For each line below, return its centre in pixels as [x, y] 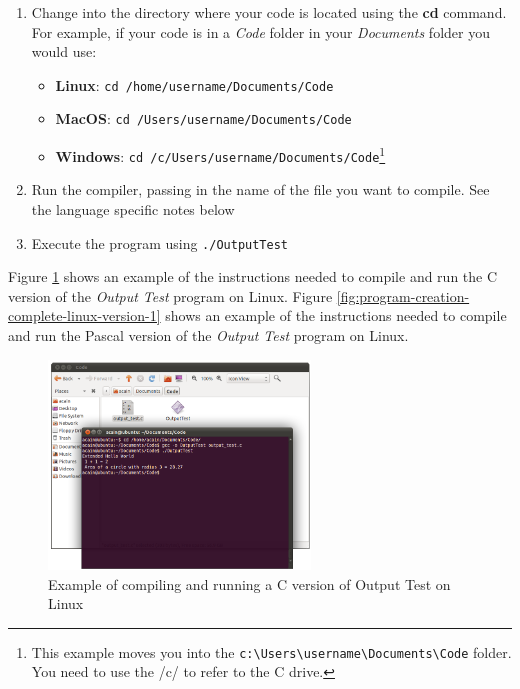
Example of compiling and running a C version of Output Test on [249, 583]
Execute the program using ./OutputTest [159, 242]
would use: [64, 51]
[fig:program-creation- [403, 295]
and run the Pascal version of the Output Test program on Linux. [208, 335]
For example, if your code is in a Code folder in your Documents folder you [260, 31]
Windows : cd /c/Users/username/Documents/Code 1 [220, 154]
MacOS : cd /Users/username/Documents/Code [203, 118]
